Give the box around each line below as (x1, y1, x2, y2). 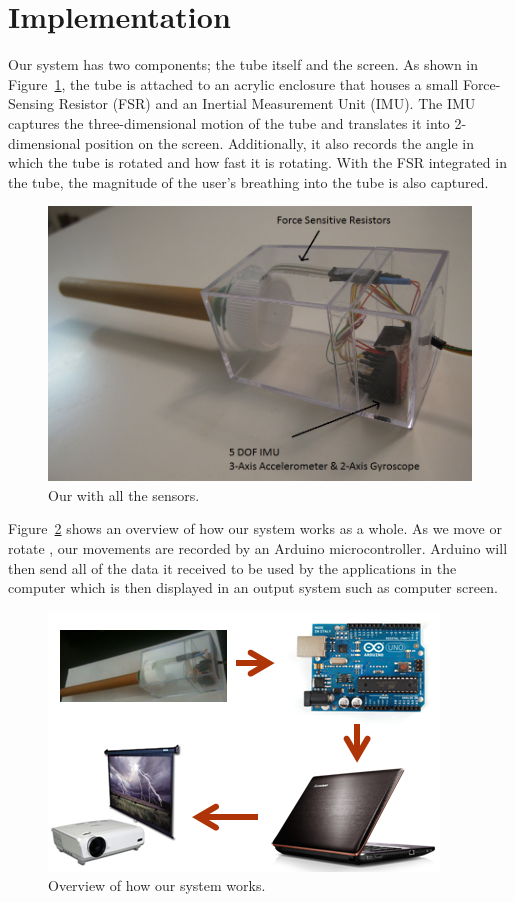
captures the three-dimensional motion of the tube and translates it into (8, 112, 450, 133)
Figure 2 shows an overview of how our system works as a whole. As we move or (8, 518, 502, 539)
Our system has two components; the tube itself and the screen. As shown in (8, 54, 479, 75)
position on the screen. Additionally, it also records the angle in (85, 132, 475, 153)
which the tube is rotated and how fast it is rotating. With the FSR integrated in (8, 152, 507, 173)
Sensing (8, 93, 54, 114)
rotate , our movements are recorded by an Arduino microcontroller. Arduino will (8, 537, 508, 558)
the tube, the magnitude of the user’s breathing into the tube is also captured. (8, 171, 489, 192)
